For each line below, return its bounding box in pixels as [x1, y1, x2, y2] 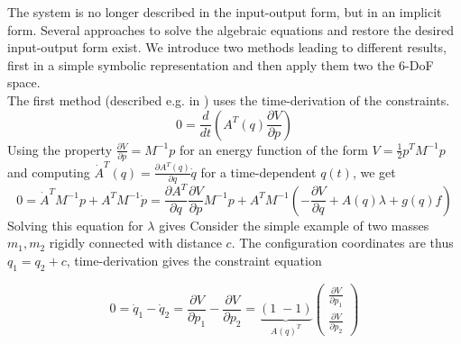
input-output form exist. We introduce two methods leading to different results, [7, 38, 447, 57]
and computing [7, 162, 90, 181]
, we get [352, 162, 396, 181]
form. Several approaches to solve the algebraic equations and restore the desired [7, 20, 454, 39]
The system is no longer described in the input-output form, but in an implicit [7, 3, 442, 21]
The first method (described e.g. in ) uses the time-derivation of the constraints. [7, 90, 450, 109]
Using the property [7, 140, 113, 158]
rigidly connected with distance [49, 233, 222, 252]
